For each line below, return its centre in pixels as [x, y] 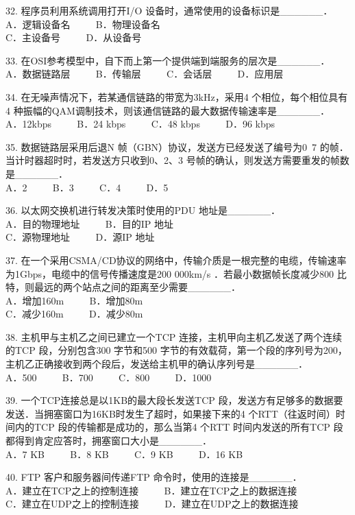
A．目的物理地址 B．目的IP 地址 [89, 223]
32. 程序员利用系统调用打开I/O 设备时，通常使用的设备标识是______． [169, 10]
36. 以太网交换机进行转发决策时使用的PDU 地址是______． [143, 210]
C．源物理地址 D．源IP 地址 [80, 237]
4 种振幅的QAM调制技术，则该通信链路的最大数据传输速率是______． [168, 110]
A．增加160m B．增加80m [74, 300]
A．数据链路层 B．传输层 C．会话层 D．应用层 [145, 74]
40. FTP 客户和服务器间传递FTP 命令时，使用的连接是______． [154, 477]
